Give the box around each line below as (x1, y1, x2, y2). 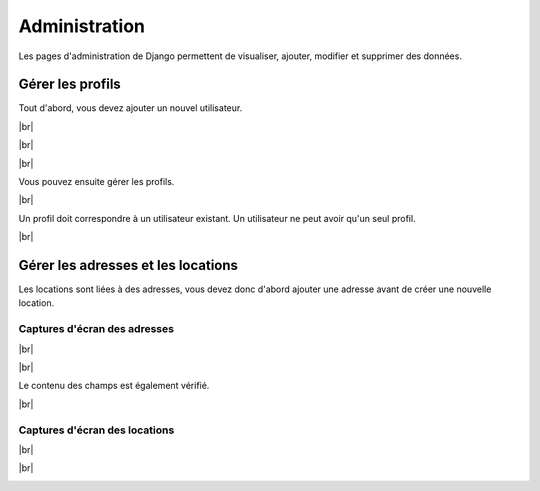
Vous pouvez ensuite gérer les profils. (18, 176, 175, 188)
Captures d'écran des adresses (18, 322, 175, 336)
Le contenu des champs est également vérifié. (18, 380, 210, 392)
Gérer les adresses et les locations (18, 257, 239, 274)
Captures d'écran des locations (18, 423, 175, 437)
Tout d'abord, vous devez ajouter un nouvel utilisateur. (18, 102, 243, 114)
